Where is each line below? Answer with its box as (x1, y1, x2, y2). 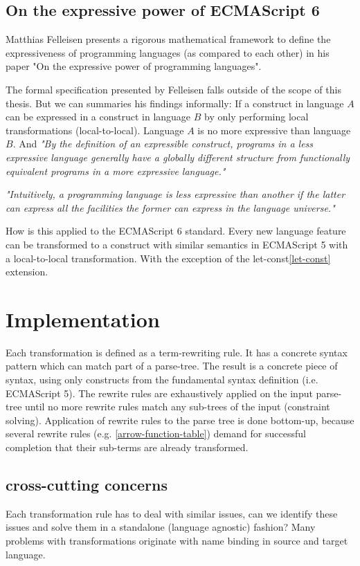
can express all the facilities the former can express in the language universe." (6, 200, 335, 214)
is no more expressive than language (197, 122, 351, 137)
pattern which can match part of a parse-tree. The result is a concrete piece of (6, 358, 338, 373)
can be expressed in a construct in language (6, 109, 191, 124)
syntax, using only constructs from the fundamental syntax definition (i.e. (6, 372, 318, 387)
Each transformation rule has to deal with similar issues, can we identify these (6, 506, 338, 520)
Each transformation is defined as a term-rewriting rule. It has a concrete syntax (6, 345, 348, 359)
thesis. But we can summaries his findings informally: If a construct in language (6, 95, 344, 110)
